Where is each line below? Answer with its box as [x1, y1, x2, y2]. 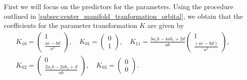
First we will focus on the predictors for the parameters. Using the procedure [4, 1, 233, 11]
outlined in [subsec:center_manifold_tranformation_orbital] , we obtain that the [4, 11, 243, 21]
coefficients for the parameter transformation [4, 20, 138, 30]
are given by [147, 20, 184, 30]
